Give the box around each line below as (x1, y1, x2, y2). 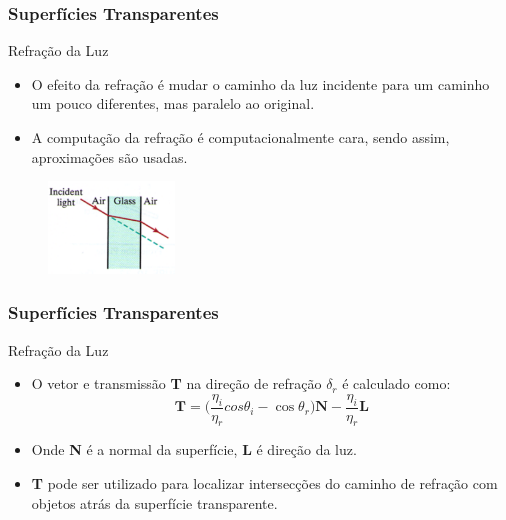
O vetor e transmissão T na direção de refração (31, 373, 322, 394)
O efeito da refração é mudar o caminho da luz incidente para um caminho (31, 73, 490, 94)
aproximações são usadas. (31, 146, 188, 167)
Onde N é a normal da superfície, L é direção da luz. (31, 439, 357, 460)
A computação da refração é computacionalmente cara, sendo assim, (31, 127, 450, 147)
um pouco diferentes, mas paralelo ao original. (31, 93, 315, 114)
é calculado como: (342, 373, 451, 394)
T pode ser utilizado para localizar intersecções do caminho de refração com (31, 473, 498, 494)
